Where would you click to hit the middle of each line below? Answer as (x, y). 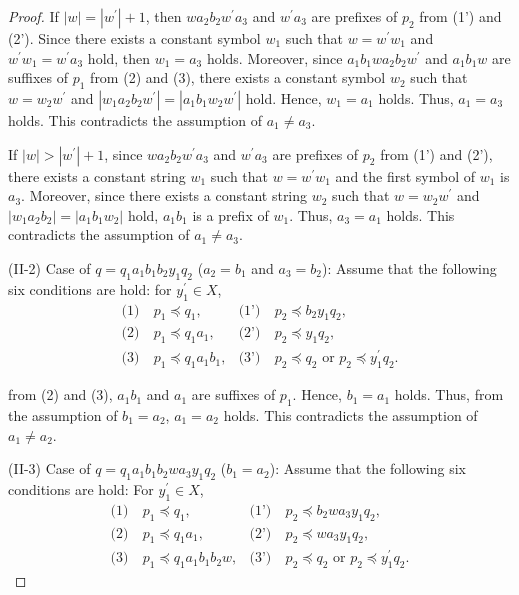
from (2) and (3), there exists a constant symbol (238, 77)
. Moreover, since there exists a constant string (164, 195)
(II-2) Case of (49, 267)
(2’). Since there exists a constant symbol (134, 38)
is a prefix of (230, 214)
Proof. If (33, 16)
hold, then (119, 57)
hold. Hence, (283, 97)
